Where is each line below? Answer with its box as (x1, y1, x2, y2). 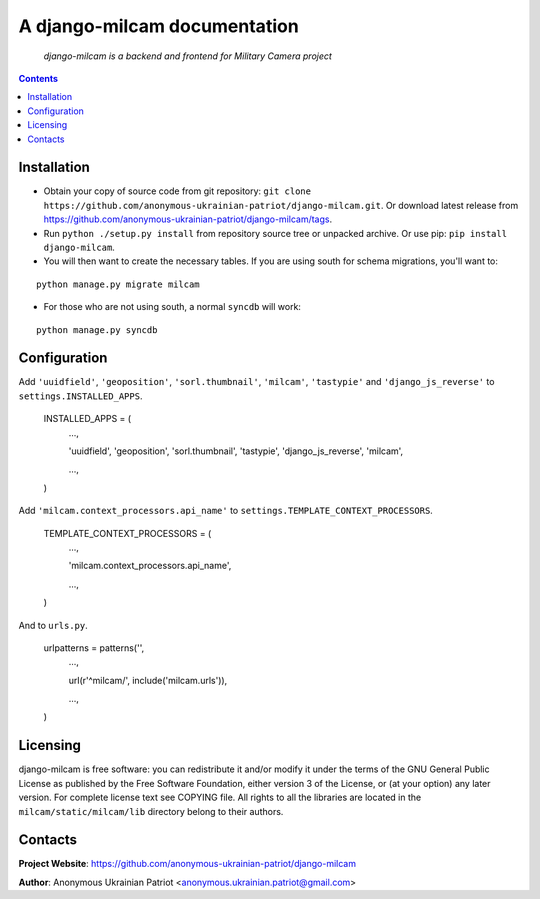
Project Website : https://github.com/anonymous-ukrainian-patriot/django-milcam (18, 858, 357, 870)
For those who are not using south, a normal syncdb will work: (43, 301, 302, 313)
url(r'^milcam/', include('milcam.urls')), (68, 674, 228, 686)
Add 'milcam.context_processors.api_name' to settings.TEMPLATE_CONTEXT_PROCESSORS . (18, 505, 434, 517)
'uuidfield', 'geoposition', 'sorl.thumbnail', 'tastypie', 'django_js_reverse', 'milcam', (68, 445, 404, 457)
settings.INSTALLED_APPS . (18, 390, 143, 402)
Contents (18, 72, 59, 84)
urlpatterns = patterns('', (43, 641, 145, 654)
